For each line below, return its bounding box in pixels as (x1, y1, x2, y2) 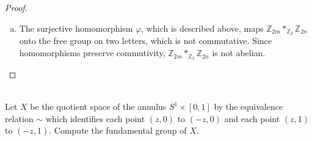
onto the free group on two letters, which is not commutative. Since (19, 34, 272, 47)
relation (5, 112, 34, 125)
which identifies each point (45, 112, 145, 125)
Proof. (5, 1, 27, 13)
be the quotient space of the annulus (30, 100, 167, 113)
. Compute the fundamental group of (49, 124, 187, 137)
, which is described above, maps (141, 21, 264, 34)
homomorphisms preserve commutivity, (19, 46, 165, 59)
